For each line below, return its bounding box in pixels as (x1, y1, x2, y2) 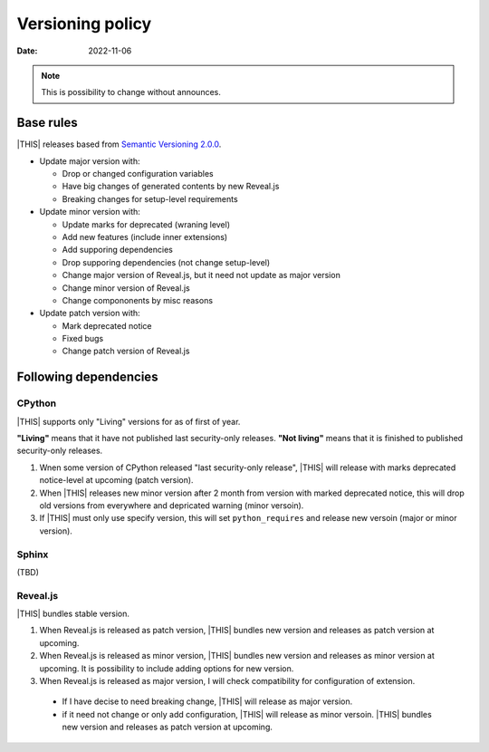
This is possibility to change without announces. (41, 87, 221, 98)
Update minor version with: (39, 207, 140, 217)
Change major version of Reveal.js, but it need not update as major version (62, 270, 341, 281)
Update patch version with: (39, 308, 140, 319)
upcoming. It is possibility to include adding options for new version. (39, 662, 294, 674)
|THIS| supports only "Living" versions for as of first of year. (16, 416, 241, 427)
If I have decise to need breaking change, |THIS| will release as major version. (62, 696, 353, 707)
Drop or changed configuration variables (62, 169, 214, 179)
